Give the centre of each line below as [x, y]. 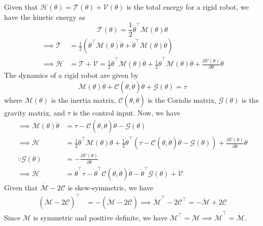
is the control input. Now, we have [126, 112]
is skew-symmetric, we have [110, 187]
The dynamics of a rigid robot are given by [71, 75]
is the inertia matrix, [84, 100]
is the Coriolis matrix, [182, 100]
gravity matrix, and [35, 112]
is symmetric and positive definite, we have [100, 217]
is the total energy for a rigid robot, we [188, 7]
